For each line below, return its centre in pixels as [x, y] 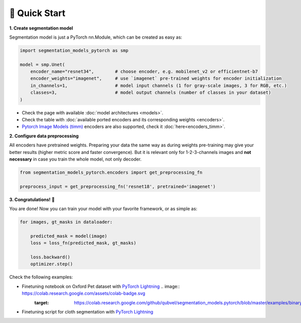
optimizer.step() [52, 264]
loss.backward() [50, 257]
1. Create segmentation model [41, 28]
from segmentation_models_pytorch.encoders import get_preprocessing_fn [111, 172]
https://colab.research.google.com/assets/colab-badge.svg [84, 293]
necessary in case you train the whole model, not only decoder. [76, 159]
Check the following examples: [41, 277]
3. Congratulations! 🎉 [32, 199]
